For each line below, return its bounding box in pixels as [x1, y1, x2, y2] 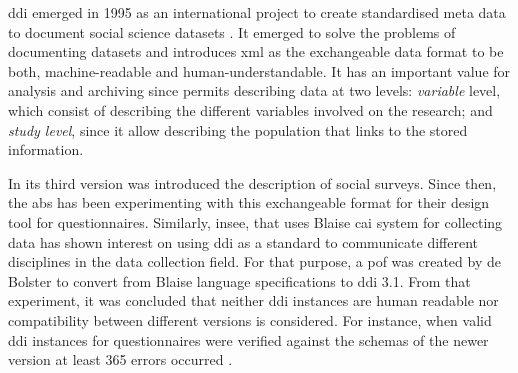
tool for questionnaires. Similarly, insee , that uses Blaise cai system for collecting [8, 211, 503, 232]
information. [8, 139, 84, 160]
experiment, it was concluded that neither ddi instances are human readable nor [8, 290, 499, 311]
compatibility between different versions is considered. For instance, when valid [8, 309, 492, 330]
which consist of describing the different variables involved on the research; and [8, 99, 493, 120]
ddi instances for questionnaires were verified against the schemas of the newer [8, 329, 489, 350]
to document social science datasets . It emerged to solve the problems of [8, 21, 456, 42]
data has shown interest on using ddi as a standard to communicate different [8, 231, 478, 252]
